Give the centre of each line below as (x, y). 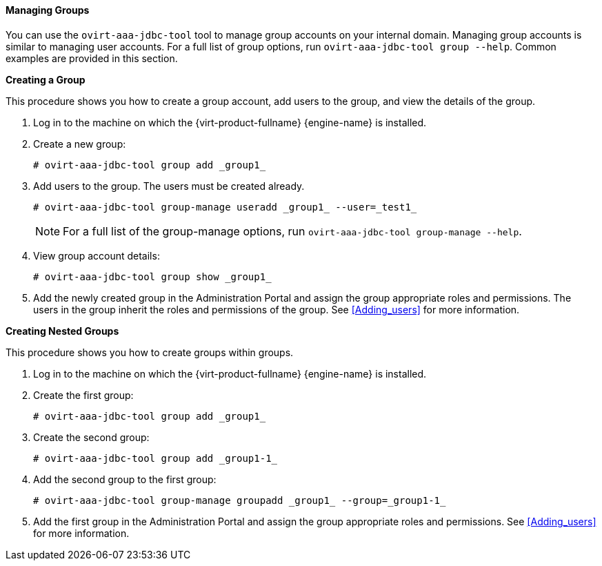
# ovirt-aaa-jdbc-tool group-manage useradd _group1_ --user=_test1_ (225, 207)
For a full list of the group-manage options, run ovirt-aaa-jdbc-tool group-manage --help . (292, 231)
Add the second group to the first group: (125, 479)
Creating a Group (46, 79)
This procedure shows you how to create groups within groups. (150, 352)
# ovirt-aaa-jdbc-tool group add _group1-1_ (155, 458)
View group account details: (97, 255)
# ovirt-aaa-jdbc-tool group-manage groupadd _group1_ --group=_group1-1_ (240, 500)
